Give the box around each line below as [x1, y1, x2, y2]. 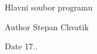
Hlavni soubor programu [5, 1, 93, 13]
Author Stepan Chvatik [5, 20, 89, 33]
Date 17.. [5, 40, 38, 52]
